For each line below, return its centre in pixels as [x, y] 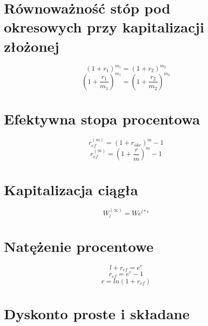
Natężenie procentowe [79, 246]
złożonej [32, 46]
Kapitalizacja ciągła [71, 189]
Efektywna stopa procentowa [102, 118]
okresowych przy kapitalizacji [104, 27]
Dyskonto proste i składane [97, 314]
